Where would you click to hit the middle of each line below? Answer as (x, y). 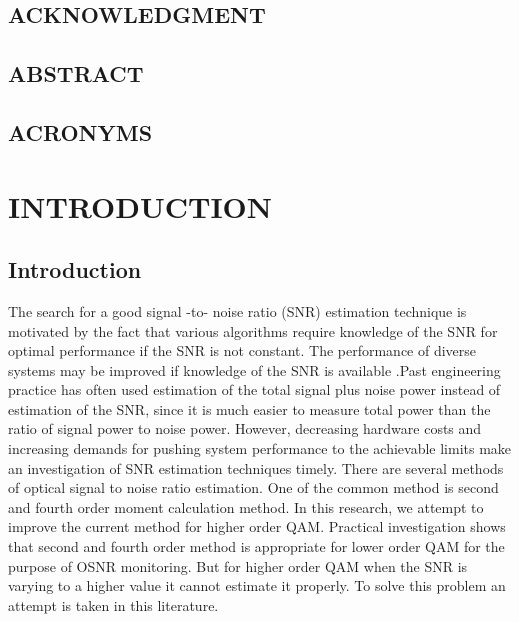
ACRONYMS (80, 131)
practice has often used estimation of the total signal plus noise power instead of (254, 389)
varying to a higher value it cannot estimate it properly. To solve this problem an (257, 585)
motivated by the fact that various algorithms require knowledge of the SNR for (253, 330)
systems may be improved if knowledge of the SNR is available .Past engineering (254, 369)
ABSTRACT (76, 73)
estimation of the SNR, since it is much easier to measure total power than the (249, 408)
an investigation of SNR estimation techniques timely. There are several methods (256, 467)
